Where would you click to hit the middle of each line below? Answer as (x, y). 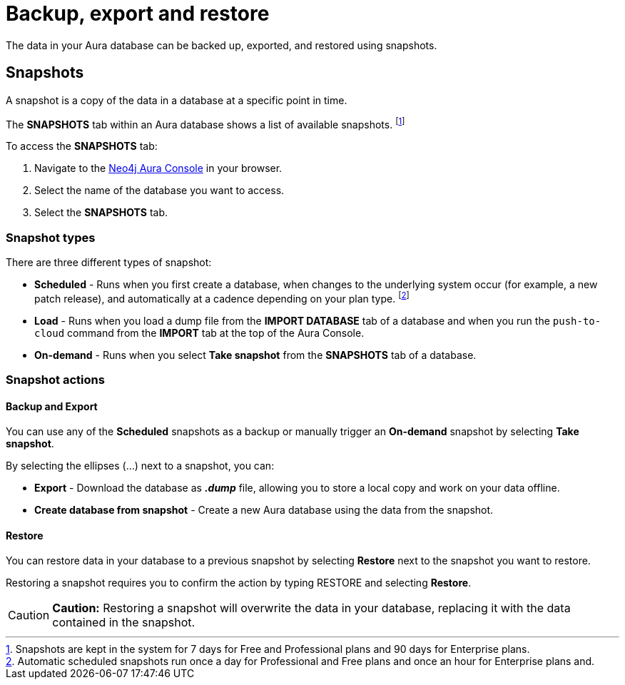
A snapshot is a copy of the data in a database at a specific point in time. (177, 100)
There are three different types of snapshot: (109, 262)
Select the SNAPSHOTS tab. (101, 213)
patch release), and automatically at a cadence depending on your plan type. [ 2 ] (222, 298)
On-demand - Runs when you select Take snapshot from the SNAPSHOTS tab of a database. (255, 355)
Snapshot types (51, 237)
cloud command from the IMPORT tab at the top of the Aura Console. (199, 333)
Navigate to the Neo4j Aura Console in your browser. (158, 168)
